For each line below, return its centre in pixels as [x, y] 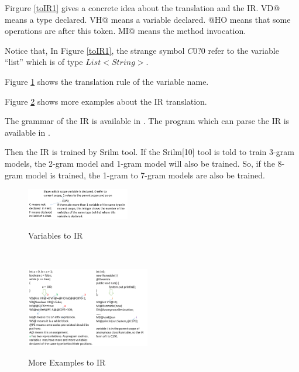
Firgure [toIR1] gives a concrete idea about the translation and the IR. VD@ [142, 8]
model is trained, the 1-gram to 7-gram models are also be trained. [145, 175]
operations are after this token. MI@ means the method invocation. [126, 31]
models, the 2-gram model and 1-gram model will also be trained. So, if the [140, 163]
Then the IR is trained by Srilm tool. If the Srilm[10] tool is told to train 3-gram [149, 152]
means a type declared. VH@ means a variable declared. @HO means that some [148, 19]
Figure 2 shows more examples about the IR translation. [106, 101]
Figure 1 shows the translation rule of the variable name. [107, 81]
